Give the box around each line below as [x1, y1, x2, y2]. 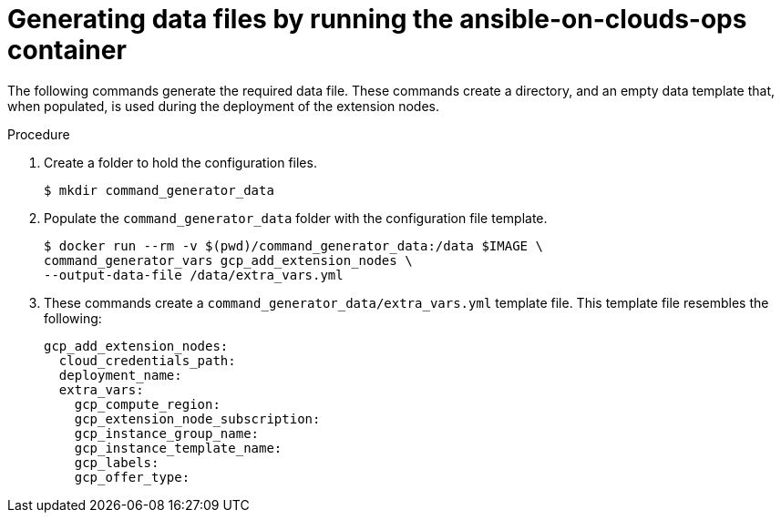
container [7, 35, 127, 66]
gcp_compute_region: [74, 396, 221, 412]
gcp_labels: [74, 454, 159, 470]
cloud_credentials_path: [58, 352, 236, 368]
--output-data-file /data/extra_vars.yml [44, 267, 344, 282]
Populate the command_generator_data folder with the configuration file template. [44, 209, 548, 226]
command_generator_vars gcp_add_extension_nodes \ [44, 252, 413, 268]
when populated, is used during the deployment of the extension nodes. [7, 97, 440, 114]
